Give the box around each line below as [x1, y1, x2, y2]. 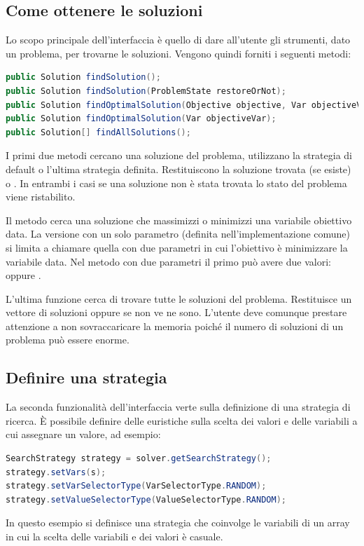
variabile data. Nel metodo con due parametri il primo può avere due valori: [6, 254, 331, 268]
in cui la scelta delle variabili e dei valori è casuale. [6, 529, 223, 544]
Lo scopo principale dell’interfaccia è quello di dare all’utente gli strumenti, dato [6, 32, 351, 47]
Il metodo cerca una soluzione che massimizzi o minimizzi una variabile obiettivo [6, 212, 352, 227]
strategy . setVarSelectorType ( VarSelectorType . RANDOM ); [6, 481, 267, 491]
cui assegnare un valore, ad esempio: [6, 427, 161, 442]
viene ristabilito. [6, 189, 76, 204]
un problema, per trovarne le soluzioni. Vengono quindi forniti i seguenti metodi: [6, 46, 351, 60]
